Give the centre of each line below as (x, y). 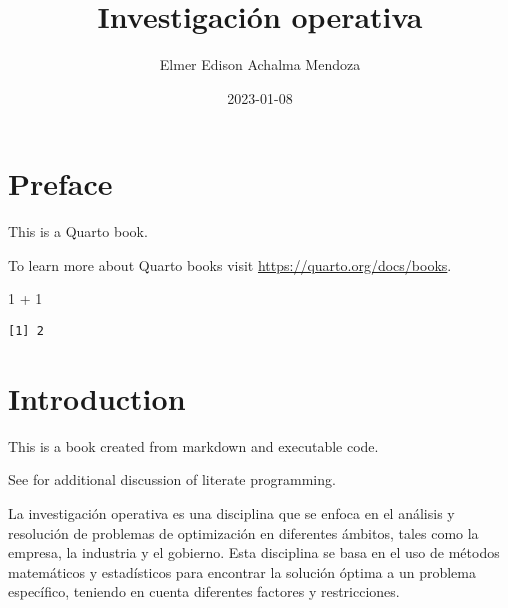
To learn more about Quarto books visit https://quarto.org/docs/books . (230, 264)
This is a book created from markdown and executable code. (193, 445)
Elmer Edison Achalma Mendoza (260, 64)
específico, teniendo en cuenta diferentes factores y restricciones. (204, 591)
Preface (60, 183)
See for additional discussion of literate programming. (172, 479)
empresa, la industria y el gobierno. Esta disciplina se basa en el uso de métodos (254, 552)
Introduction (97, 397)
